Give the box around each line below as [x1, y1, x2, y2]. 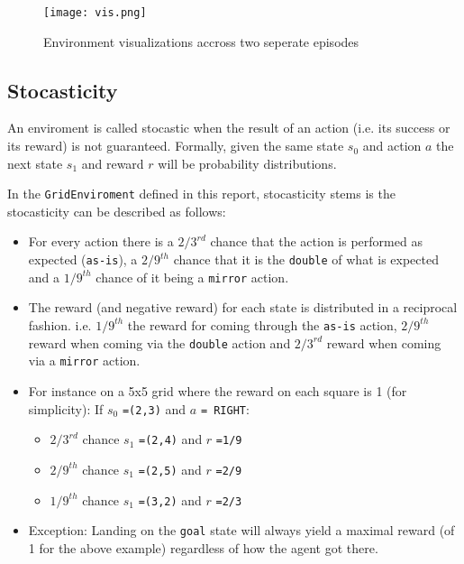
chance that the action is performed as [210, 232, 423, 251]
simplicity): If [28, 399, 104, 418]
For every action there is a [28, 232, 174, 251]
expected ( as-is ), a [28, 250, 138, 269]
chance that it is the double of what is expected [173, 250, 439, 269]
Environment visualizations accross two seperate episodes [43, 32, 359, 51]
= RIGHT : [200, 399, 250, 418]
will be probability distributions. [158, 153, 337, 172]
